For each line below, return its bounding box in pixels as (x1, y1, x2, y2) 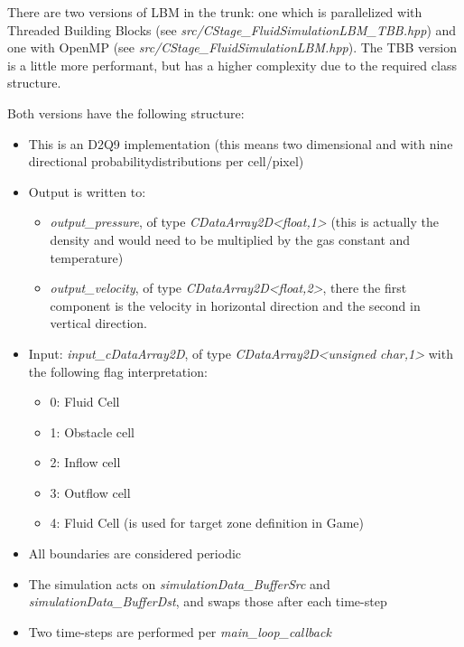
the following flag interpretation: (28, 361, 208, 380)
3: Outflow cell (50, 483, 131, 502)
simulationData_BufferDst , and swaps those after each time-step (28, 592, 387, 611)
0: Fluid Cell (50, 392, 120, 411)
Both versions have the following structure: (7, 103, 245, 122)
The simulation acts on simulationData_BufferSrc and (28, 574, 330, 593)
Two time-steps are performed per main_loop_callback (28, 622, 331, 641)
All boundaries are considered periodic (28, 544, 242, 563)
